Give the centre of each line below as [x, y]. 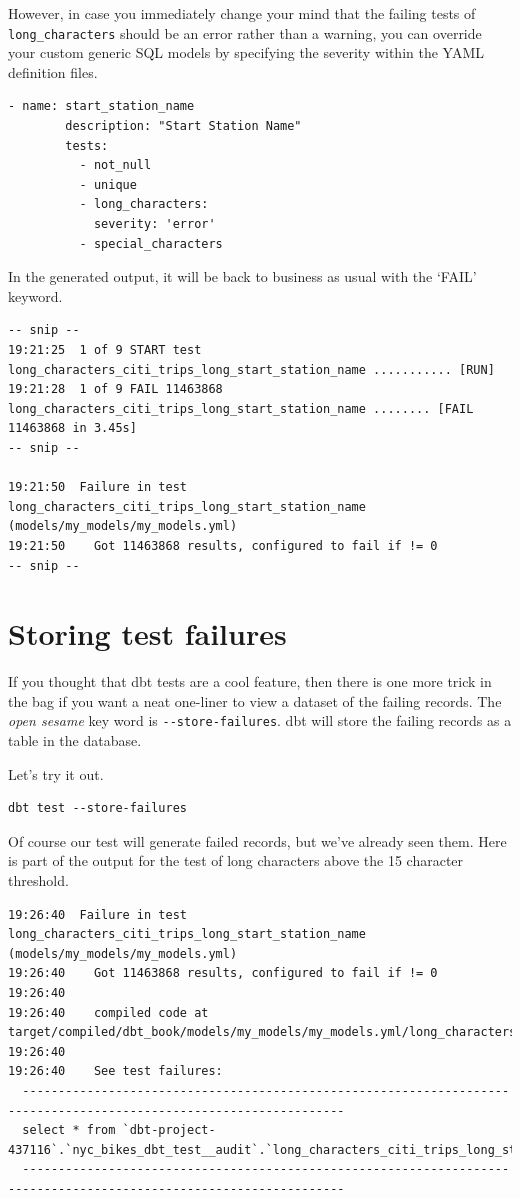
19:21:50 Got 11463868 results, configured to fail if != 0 [223, 545]
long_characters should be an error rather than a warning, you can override [245, 32]
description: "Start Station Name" [183, 126]
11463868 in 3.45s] [72, 428]
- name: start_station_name [101, 106]
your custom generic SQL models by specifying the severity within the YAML [246, 52]
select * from [69, 1130]
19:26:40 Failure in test [97, 914]
